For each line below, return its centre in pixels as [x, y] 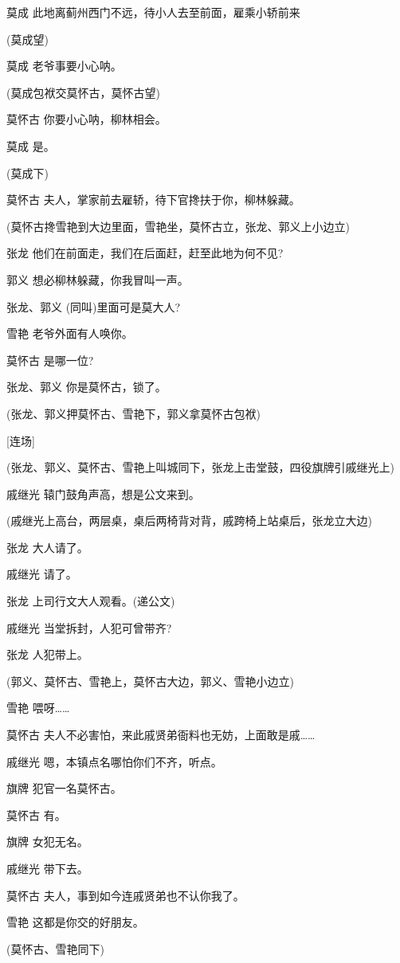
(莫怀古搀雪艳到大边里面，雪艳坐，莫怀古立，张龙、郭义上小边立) [178, 226]
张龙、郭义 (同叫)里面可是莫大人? [94, 306]
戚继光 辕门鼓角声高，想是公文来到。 [103, 493]
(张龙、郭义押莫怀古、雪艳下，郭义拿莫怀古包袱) [133, 413]
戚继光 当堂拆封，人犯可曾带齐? [89, 627]
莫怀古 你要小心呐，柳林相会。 [86, 119]
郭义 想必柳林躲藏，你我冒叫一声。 [98, 279]
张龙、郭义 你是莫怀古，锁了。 [86, 387]
